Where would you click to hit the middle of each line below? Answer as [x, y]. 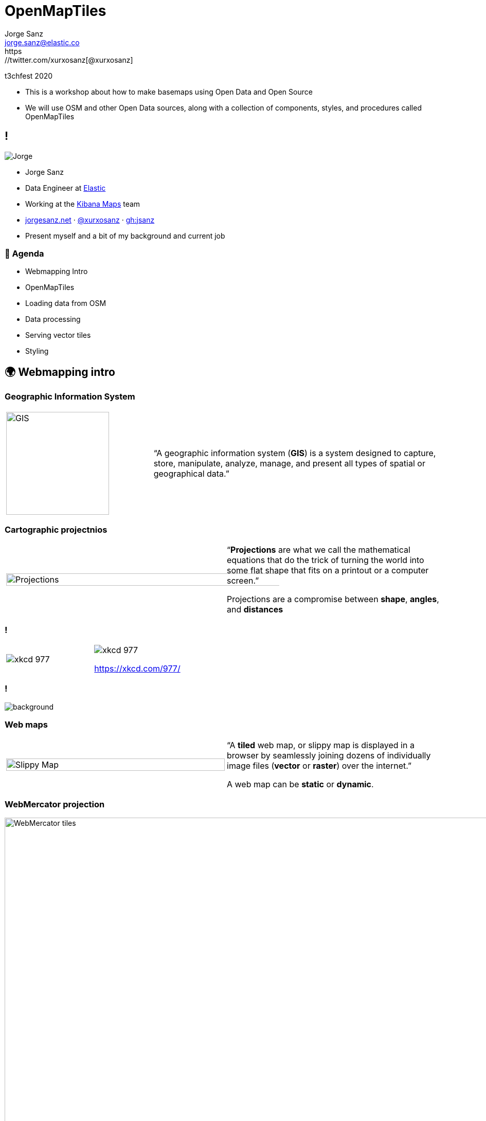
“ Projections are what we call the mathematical [319, 550]
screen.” [243, 581]
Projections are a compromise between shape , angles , [333, 599]
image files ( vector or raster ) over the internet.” [319, 765]
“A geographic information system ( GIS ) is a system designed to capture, [295, 453]
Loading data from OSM [66, 303]
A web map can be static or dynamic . [300, 784]
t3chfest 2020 [29, 76]
